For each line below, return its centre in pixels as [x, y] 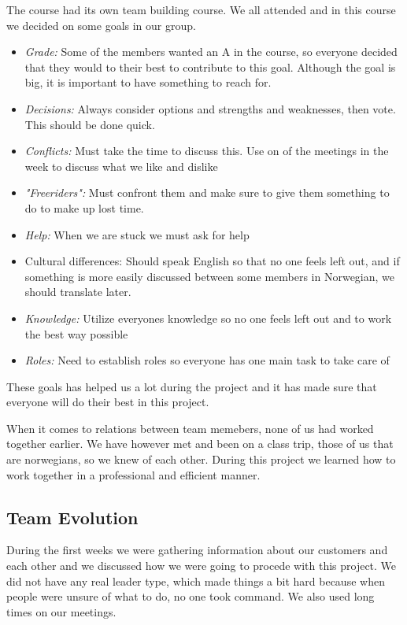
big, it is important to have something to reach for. [148, 82]
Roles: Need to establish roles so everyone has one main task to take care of [207, 360]
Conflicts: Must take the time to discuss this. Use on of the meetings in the [207, 151]
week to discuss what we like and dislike [121, 166]
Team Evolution [72, 517]
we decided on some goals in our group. [101, 25]
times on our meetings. [61, 611]
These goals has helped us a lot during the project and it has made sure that [192, 386]
